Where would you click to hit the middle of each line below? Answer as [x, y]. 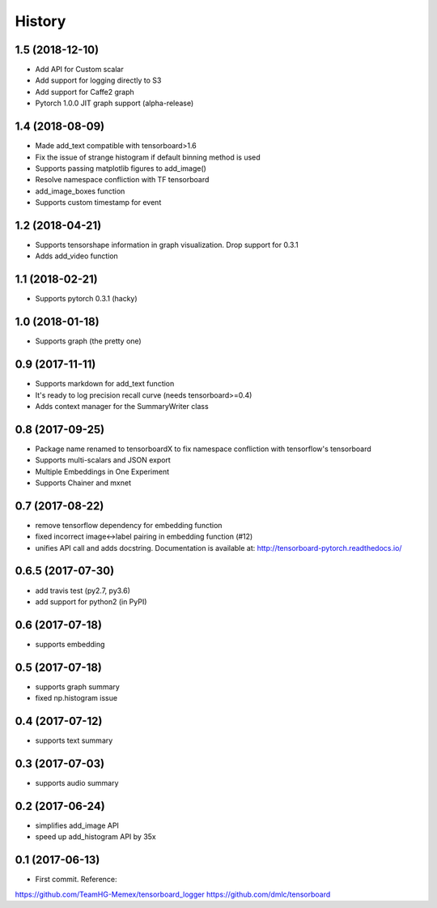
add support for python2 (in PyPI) [91, 601]
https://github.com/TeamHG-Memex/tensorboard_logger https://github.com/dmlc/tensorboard [173, 894]
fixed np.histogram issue [76, 698]
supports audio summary [77, 782]
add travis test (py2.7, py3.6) [83, 590]
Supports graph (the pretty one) [88, 341]
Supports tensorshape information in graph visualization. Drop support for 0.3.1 [167, 245]
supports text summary [74, 740]
